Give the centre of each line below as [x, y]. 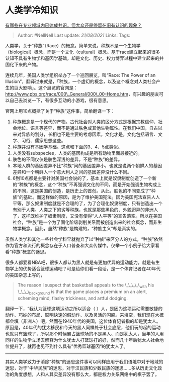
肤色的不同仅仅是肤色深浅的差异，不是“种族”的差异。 [67, 159]
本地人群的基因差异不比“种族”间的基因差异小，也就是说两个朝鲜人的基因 [87, 165]
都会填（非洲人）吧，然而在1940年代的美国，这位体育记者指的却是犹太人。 [83, 321]
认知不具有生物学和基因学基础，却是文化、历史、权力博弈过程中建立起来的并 [84, 58]
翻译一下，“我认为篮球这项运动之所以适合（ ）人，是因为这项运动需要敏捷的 [84, 308]
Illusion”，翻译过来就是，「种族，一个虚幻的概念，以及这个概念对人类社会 [81, 81]
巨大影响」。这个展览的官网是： [46, 87]
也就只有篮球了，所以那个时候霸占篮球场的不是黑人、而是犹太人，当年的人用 [84, 333]
